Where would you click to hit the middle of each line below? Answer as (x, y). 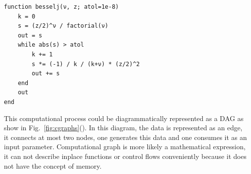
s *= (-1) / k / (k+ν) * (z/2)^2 (86, 64)
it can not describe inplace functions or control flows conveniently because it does (125, 156)
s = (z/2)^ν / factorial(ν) (63, 26)
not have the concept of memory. (53, 165)
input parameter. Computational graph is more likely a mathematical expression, (125, 147)
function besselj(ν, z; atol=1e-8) (62, 7)
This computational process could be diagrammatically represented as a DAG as (124, 118)
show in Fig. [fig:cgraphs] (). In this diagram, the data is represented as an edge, (123, 128)
